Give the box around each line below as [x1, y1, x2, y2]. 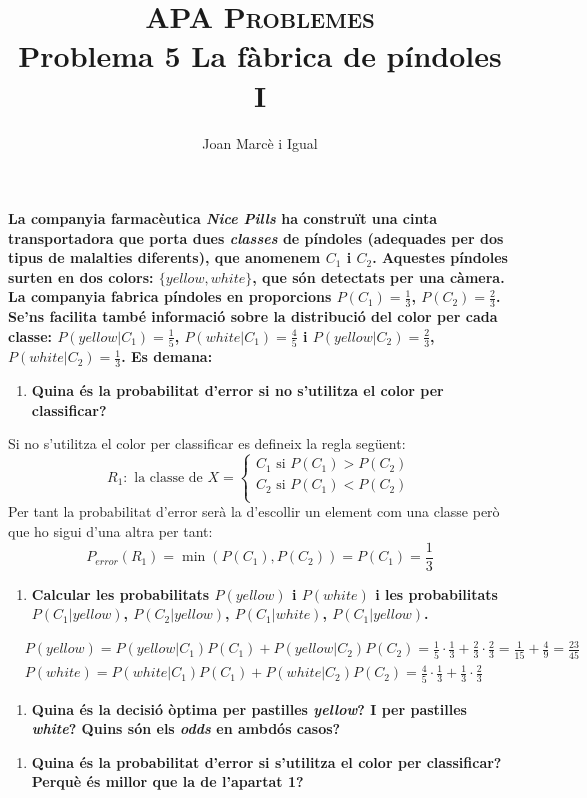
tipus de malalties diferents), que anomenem [8, 247, 321, 268]
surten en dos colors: [8, 266, 154, 287]
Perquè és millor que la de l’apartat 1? [31, 771, 304, 792]
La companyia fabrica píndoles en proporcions [8, 286, 332, 307]
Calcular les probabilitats [31, 583, 210, 604]
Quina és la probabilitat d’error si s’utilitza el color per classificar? [31, 751, 502, 772]
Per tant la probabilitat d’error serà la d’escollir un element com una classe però [8, 501, 500, 522]
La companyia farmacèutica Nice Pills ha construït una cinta [8, 208, 438, 229]
